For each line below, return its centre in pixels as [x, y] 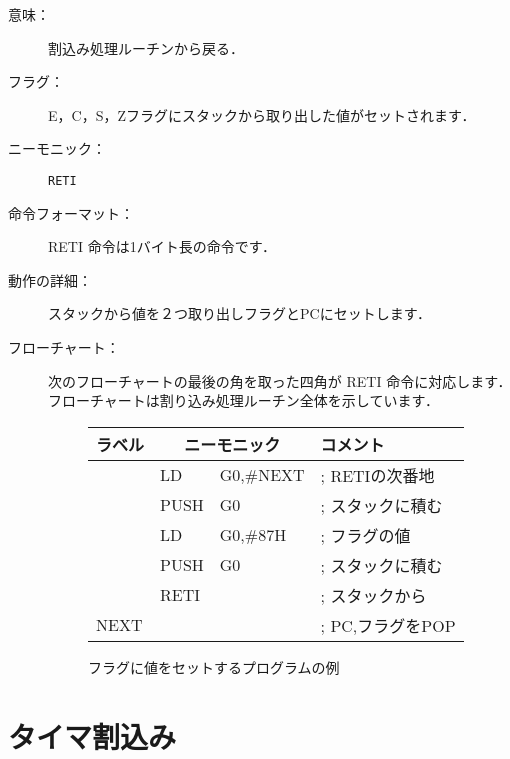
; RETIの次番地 [377, 475]
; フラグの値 [365, 535]
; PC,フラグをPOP [388, 625]
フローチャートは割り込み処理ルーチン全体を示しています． [243, 400]
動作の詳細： [50, 279]
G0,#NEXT [262, 475]
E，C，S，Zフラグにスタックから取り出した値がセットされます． [262, 114]
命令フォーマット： [71, 212]
